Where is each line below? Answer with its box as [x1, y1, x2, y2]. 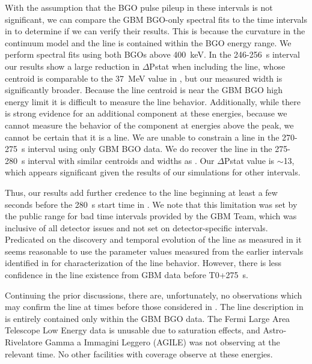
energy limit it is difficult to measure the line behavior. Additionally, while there [5, 95, 301, 108]
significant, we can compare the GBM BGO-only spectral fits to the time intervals [5, 13, 308, 25]
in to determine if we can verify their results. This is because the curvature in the [5, 25, 305, 37]
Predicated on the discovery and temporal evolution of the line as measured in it [5, 233, 302, 246]
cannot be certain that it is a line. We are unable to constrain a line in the [5, 130, 280, 143]
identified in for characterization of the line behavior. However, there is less [5, 256, 282, 269]
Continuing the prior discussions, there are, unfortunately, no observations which [5, 288, 302, 301]
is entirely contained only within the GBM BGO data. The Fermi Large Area [5, 312, 290, 324]
